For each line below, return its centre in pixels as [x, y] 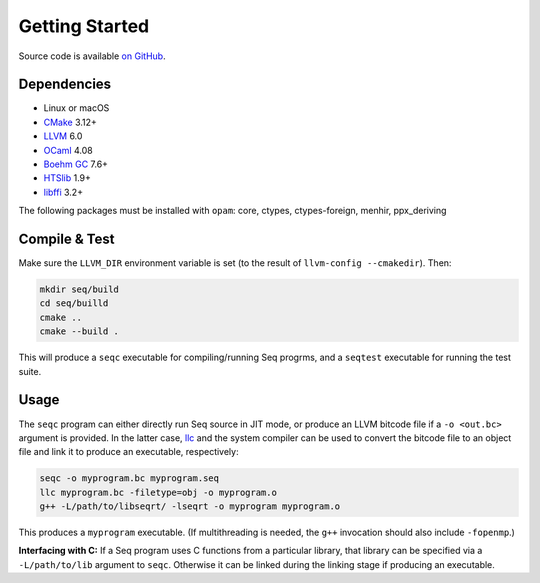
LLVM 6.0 [63, 136]
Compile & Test [66, 239]
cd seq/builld [74, 303]
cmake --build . [79, 331]
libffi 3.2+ [63, 192]
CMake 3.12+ [70, 122]
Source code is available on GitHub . [92, 56]
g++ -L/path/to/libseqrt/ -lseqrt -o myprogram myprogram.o [190, 506]
